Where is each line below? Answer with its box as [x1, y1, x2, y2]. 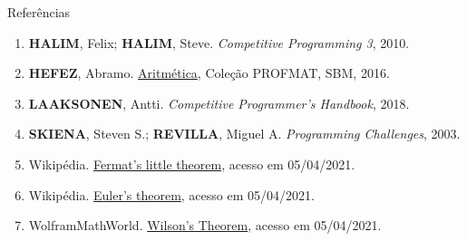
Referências [7, 3, 71, 21]
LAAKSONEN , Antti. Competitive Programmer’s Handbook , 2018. [28, 93, 410, 112]
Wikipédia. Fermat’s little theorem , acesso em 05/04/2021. [28, 154, 355, 173]
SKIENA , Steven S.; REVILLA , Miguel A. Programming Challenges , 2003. [28, 124, 461, 143]
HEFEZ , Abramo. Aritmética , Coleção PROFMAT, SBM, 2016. [28, 63, 390, 82]
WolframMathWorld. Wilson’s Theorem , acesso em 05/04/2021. [28, 216, 382, 235]
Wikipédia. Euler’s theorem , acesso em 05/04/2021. [28, 185, 315, 204]
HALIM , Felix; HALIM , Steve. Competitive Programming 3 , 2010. [28, 33, 410, 52]
